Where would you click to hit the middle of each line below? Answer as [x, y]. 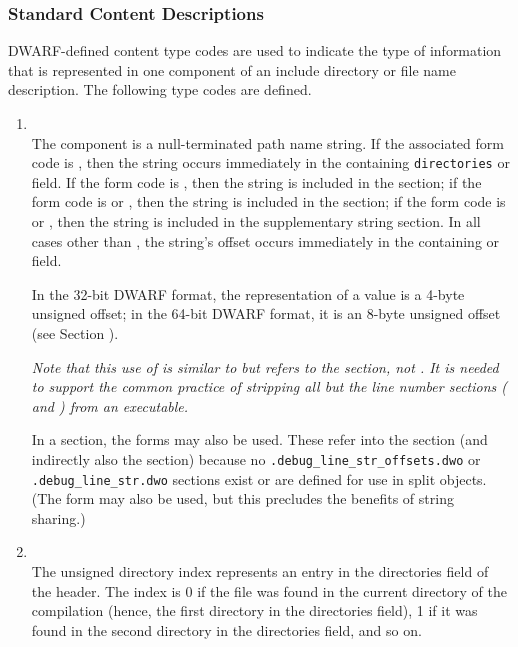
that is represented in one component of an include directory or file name [232, 69]
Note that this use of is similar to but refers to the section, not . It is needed [265, 366]
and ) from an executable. [110, 405]
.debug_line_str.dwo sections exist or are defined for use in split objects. [259, 478]
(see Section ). [75, 333]
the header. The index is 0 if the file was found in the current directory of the [269, 590]
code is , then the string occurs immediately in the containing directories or [270, 162]
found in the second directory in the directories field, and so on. [226, 629]
